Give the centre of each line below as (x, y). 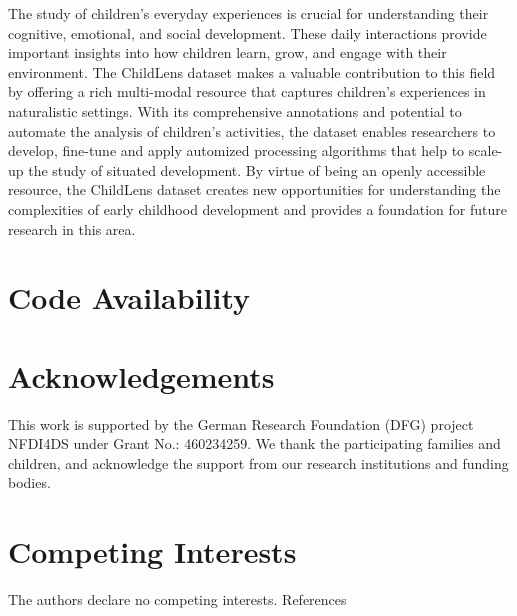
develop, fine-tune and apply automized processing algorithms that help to (236, 150)
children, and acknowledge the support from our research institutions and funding (258, 462)
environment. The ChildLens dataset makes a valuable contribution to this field (252, 71)
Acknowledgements (141, 375)
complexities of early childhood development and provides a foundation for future (257, 208)
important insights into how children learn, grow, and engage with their (227, 52)
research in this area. (72, 228)
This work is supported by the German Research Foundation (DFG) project (241, 423)
